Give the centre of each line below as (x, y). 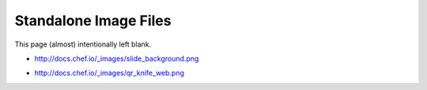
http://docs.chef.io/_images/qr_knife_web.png (110, 73)
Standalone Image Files (93, 21)
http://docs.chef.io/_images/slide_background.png (117, 58)
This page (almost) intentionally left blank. (83, 44)
